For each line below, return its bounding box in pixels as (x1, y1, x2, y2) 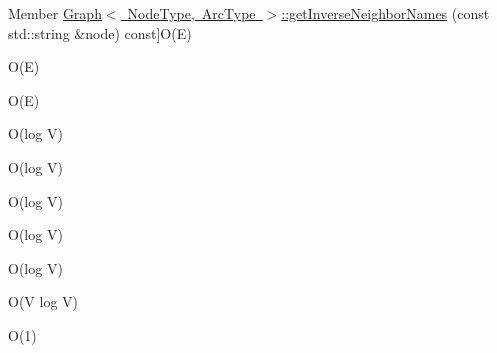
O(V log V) (8, 291, 78, 312)
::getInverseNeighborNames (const (281, 3, 490, 23)
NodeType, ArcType (127, 3, 256, 23)
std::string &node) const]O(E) (8, 22, 192, 43)
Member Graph (8, 3, 102, 23)
